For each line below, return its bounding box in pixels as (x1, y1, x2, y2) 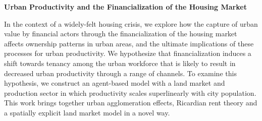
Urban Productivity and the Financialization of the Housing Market (4, 2, 247, 12)
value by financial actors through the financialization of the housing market (4, 28, 237, 39)
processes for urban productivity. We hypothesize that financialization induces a (4, 48, 251, 58)
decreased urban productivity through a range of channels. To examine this (4, 68, 237, 78)
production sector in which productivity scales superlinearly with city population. (4, 87, 256, 98)
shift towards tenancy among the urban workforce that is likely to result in (4, 57, 236, 68)
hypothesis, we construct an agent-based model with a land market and (4, 78, 225, 88)
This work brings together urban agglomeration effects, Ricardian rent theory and (4, 97, 257, 108)
